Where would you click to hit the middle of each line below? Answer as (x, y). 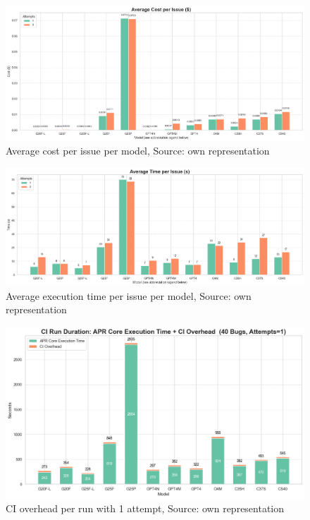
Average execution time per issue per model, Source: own (129, 295)
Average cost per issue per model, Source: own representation (138, 151)
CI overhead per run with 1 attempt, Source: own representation (145, 508)
